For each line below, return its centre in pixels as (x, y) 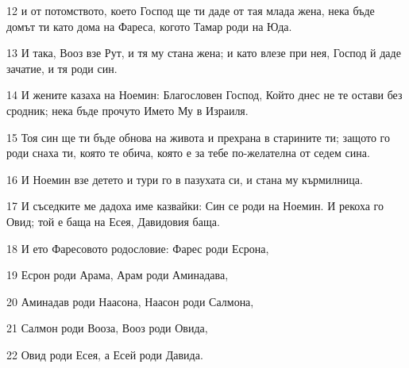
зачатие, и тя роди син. (62, 68)
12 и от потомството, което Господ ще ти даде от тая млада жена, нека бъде (191, 10)
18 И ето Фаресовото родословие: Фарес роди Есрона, (138, 248)
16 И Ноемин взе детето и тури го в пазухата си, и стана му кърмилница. (185, 179)
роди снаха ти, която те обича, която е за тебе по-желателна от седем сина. (188, 153)
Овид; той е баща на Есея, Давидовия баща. (113, 221)
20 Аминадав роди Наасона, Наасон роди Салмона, (130, 301)
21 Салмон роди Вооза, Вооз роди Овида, (107, 328)
